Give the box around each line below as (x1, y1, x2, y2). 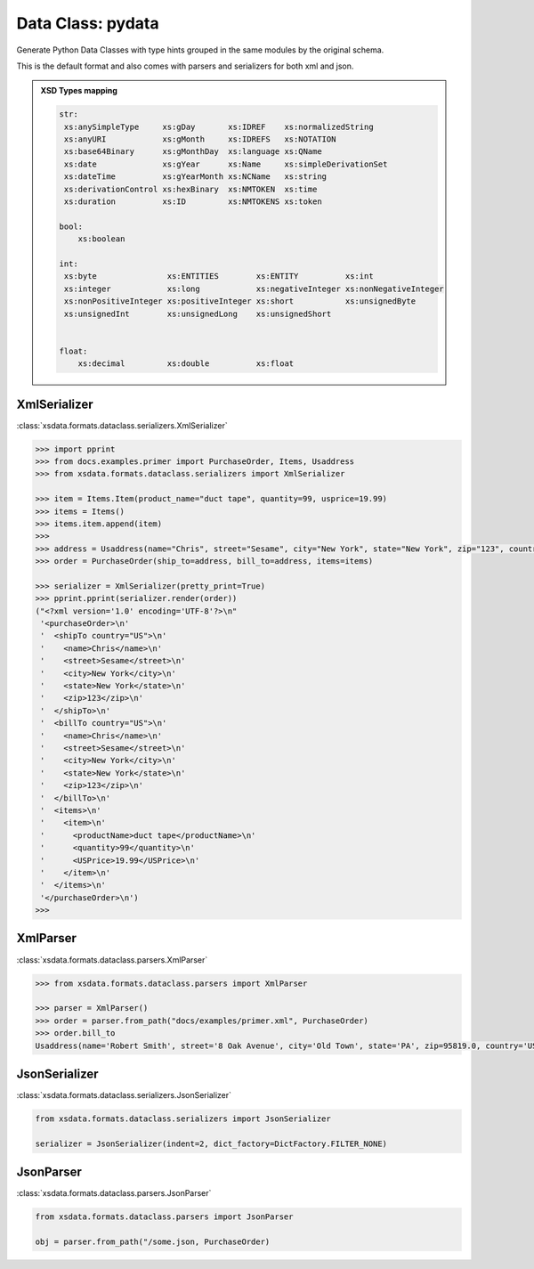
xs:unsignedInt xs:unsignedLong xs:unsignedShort (63, 308, 332, 319)
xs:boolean (77, 234, 125, 244)
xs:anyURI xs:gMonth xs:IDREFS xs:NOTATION (63, 134, 336, 144)
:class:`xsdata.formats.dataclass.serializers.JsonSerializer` (16, 1090, 231, 1100)
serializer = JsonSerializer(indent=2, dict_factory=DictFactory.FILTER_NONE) (35, 1138, 387, 1149)
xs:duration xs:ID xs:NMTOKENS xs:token (63, 197, 322, 207)
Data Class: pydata (16, 13, 159, 33)
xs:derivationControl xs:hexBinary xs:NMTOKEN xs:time (63, 183, 318, 194)
